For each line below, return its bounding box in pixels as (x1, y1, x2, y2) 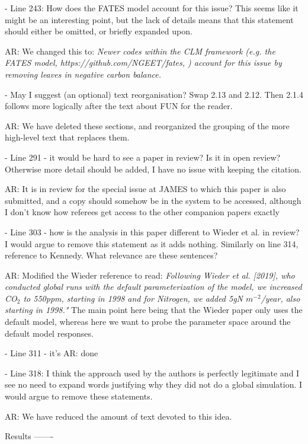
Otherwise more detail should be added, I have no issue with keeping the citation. (5, 162, 301, 175)
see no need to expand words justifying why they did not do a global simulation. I (5, 378, 303, 391)
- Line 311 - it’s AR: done (5, 347, 98, 359)
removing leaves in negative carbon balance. (5, 68, 162, 80)
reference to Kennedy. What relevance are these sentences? (5, 249, 218, 261)
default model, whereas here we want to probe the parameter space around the (5, 315, 291, 328)
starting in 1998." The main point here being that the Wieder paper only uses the (5, 304, 303, 316)
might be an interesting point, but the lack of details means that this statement (5, 13, 294, 25)
